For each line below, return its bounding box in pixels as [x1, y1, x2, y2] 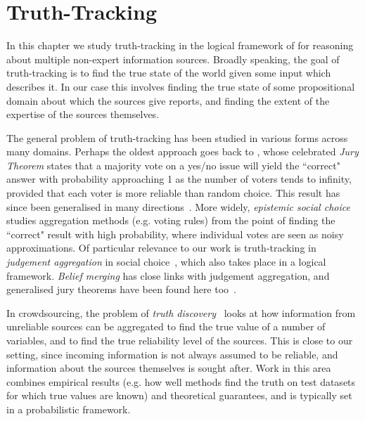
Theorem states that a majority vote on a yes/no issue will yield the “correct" [6, 157, 340, 172]
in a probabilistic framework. [6, 401, 131, 416]
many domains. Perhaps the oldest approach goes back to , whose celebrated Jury [6, 144, 359, 159]
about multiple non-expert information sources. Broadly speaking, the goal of [6, 51, 340, 66]
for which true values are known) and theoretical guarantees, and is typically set [6, 388, 352, 403]
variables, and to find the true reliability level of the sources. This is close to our [6, 333, 353, 347]
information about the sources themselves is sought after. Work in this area [6, 361, 331, 375]
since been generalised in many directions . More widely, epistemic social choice [6, 199, 350, 214]
